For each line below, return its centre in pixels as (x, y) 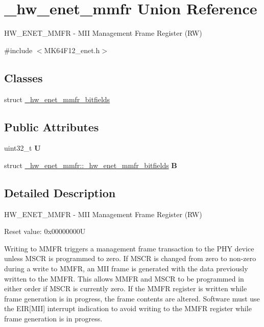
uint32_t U (22, 148)
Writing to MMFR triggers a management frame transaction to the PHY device (129, 248)
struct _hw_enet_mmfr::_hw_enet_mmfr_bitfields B (91, 165)
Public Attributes (52, 126)
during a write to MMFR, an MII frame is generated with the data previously (126, 268)
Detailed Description (60, 192)
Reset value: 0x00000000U (45, 231)
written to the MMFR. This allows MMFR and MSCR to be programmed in (124, 278)
